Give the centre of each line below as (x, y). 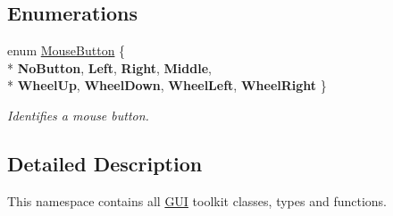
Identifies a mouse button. (78, 115)
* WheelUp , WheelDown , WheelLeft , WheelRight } (167, 85)
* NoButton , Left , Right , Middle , (109, 67)
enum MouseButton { (67, 50)
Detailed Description (105, 163)
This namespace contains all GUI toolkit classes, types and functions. (197, 200)
